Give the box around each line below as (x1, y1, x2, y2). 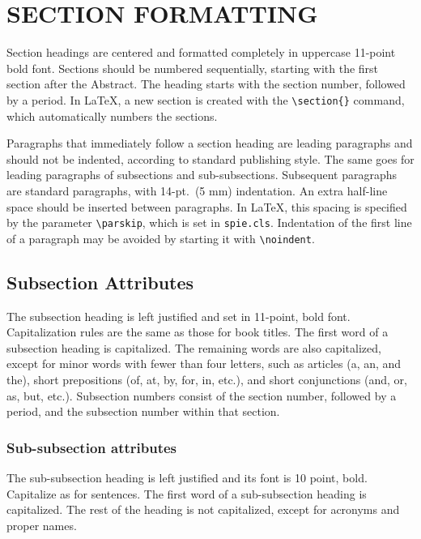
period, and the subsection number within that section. (6, 403, 280, 420)
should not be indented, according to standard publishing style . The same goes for (6, 150, 415, 167)
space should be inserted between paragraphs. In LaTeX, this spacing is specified (6, 198, 407, 215)
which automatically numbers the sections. (6, 107, 218, 124)
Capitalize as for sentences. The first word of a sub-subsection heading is (6, 485, 367, 502)
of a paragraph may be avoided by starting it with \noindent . (6, 229, 315, 246)
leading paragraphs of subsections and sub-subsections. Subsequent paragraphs (6, 166, 398, 183)
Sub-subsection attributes (6, 437, 177, 457)
